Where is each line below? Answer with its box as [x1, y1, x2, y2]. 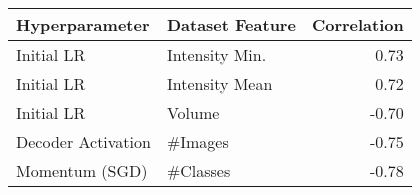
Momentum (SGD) [16, 159, 148, 182]
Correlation [311, 13, 404, 36]
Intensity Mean [166, 72, 273, 95]
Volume [166, 101, 220, 124]
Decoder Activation [16, 130, 151, 153]
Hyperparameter [16, 13, 150, 36]
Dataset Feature [166, 13, 296, 36]
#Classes [166, 159, 231, 182]
